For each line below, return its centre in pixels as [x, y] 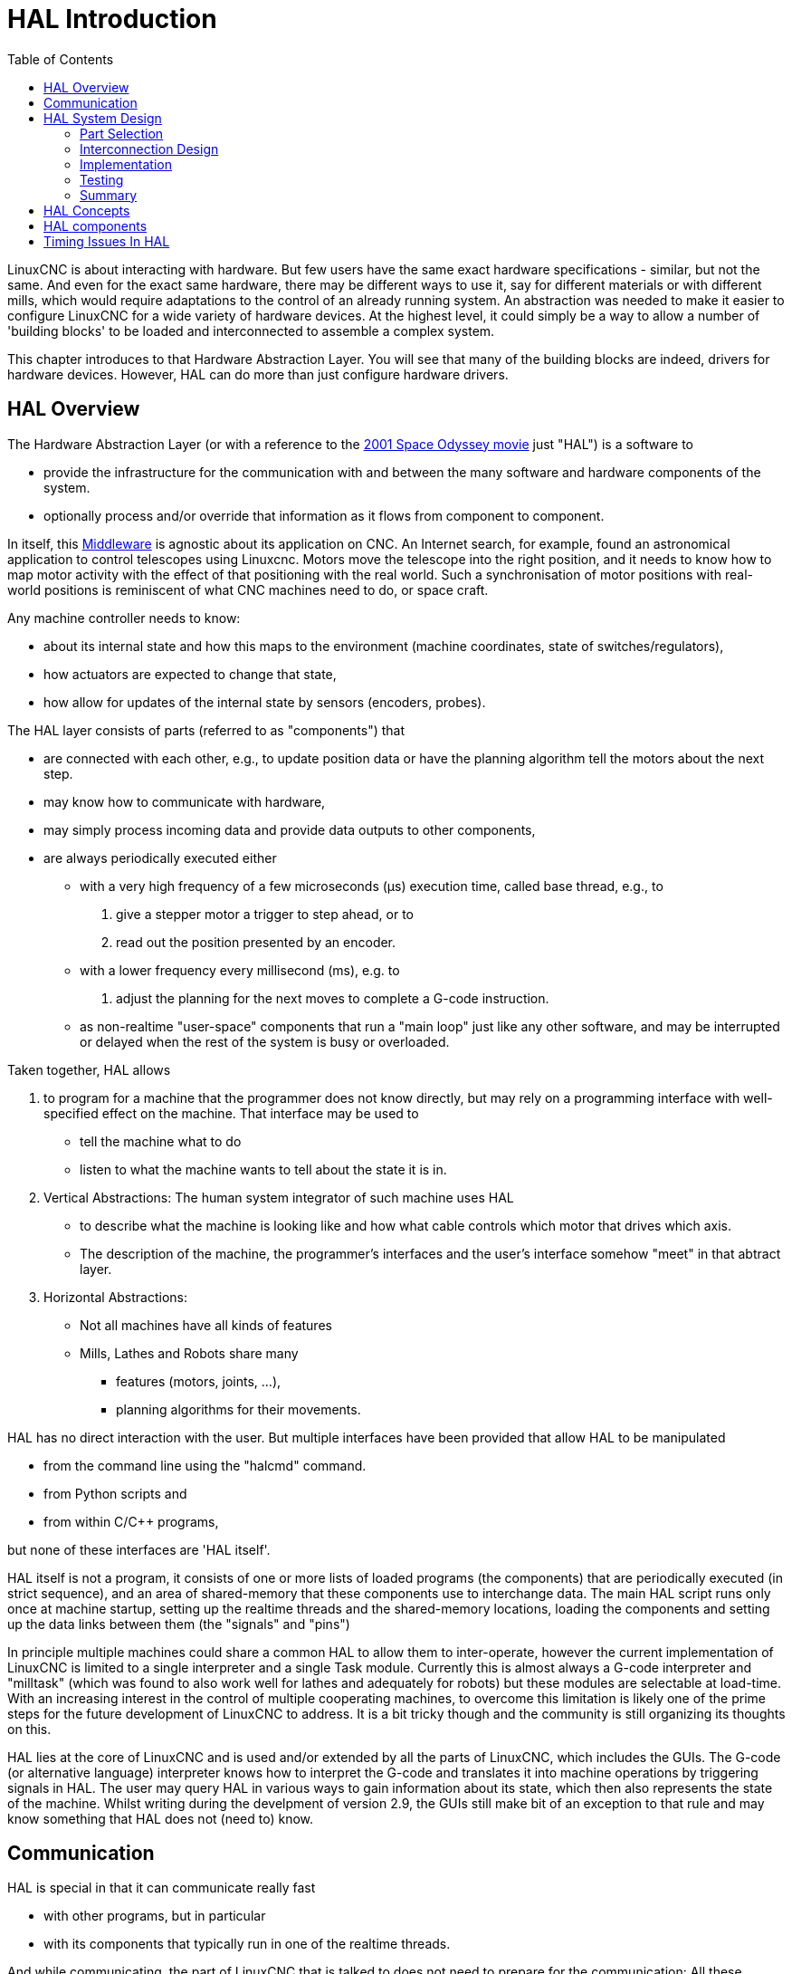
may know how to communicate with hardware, [185, 801]
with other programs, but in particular [155, 1916]
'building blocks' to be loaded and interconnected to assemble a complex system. [251, 331]
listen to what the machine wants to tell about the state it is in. [263, 1169]
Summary [109, 195]
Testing [102, 179]
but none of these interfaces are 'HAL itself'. [139, 1549]
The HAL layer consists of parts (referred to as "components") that [206, 730]
